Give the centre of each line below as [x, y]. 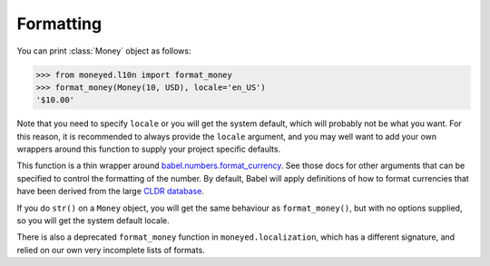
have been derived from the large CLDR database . [110, 192]
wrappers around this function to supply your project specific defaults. [149, 149]
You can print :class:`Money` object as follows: [104, 51]
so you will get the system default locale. [93, 221]
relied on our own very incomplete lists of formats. [111, 250]
